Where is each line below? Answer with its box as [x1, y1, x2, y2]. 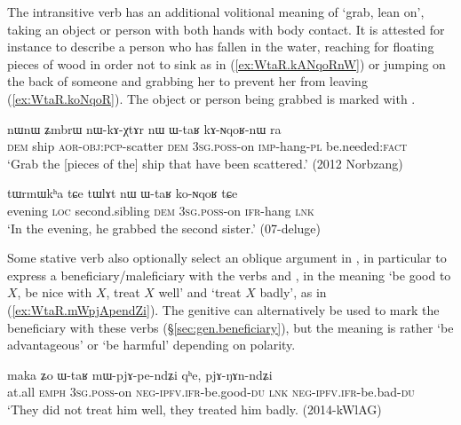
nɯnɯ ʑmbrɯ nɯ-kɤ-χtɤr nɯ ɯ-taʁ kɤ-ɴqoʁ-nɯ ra [7, 119, 282, 138]
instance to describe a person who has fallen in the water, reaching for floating [7, 37, 434, 56]
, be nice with [17, 283, 92, 302]
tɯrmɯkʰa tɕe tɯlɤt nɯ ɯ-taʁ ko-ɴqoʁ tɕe [7, 184, 238, 202]
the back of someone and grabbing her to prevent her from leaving [7, 72, 368, 91]
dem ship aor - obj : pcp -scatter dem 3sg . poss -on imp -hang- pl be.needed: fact [7, 137, 408, 155]
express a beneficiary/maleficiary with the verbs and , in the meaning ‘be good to [7, 265, 451, 284]
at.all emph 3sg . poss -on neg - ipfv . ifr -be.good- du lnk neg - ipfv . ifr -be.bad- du [7, 382, 415, 401]
